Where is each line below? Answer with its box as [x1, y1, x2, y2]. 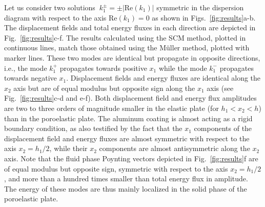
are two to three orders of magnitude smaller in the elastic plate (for [4, 102, 219, 113]
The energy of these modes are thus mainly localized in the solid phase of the [4, 183, 247, 194]
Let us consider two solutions [4, 2, 95, 12]
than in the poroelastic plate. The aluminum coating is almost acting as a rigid [4, 112, 253, 123]
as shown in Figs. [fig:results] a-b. [152, 12, 256, 23]
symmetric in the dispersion [156, 2, 244, 12]
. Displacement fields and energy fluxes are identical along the [66, 72, 261, 83]
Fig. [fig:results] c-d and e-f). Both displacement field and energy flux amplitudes [4, 92, 257, 103]
